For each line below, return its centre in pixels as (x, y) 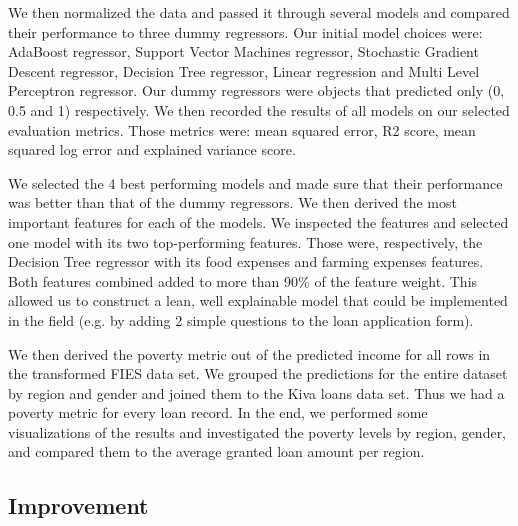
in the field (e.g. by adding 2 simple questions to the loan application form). (241, 319)
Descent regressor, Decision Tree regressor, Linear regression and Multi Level (244, 70)
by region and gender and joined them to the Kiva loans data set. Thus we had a (256, 392)
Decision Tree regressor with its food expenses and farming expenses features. (246, 261)
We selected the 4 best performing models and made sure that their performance (255, 182)
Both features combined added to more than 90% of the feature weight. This (243, 280)
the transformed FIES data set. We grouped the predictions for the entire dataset (258, 373)
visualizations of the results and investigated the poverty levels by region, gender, (257, 431)
